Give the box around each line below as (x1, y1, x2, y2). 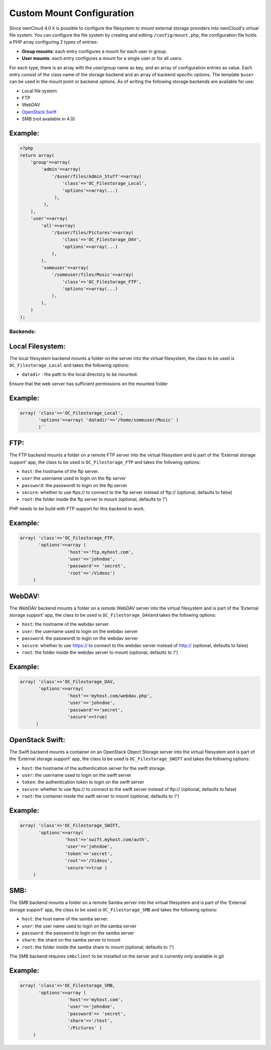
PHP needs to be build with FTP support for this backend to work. (9, 505, 145, 512)
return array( (20, 152, 55, 158)
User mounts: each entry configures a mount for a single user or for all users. (22, 55, 183, 61)
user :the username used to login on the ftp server (22, 475, 126, 482)
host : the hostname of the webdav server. (22, 621, 110, 627)
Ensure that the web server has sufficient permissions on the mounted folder (9, 381, 168, 387)
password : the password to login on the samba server (22, 930, 134, 936)
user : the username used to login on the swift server (22, 772, 131, 778)
